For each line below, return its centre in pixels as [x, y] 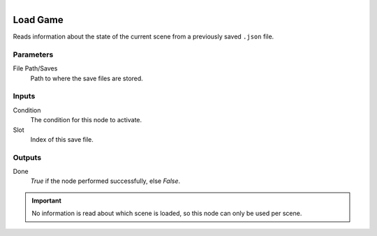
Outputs [27, 157]
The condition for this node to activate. [86, 120]
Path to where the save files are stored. [87, 78]
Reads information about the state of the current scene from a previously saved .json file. [143, 37]
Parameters [33, 54]
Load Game [38, 20]
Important [47, 200]
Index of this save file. [62, 139]
